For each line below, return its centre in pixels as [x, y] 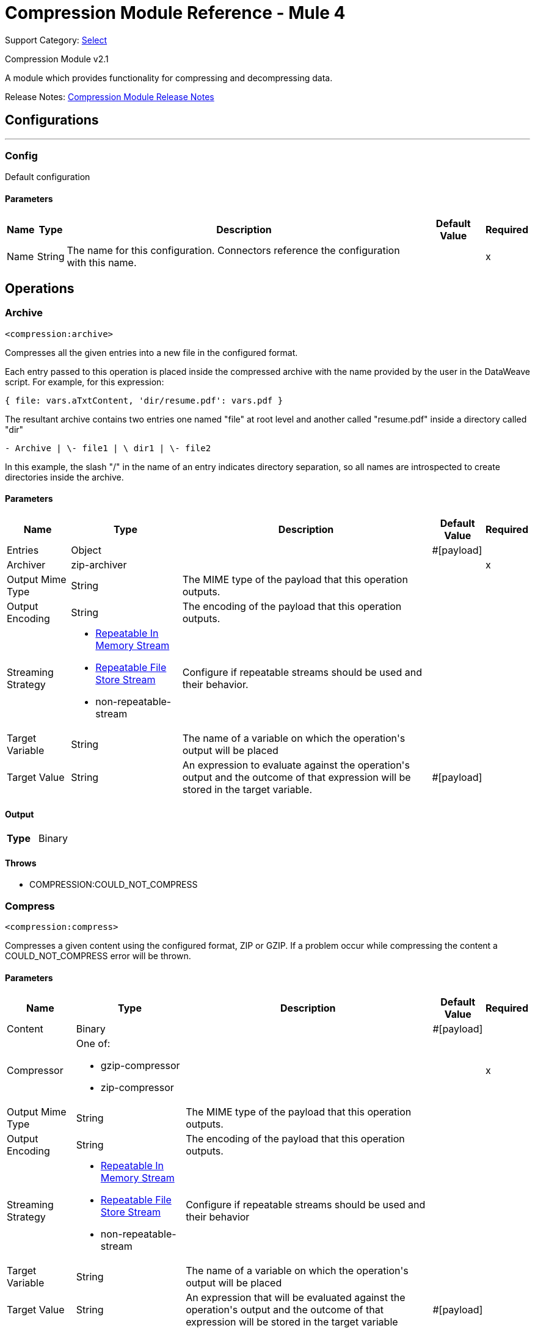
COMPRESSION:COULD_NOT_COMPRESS [114, 885]
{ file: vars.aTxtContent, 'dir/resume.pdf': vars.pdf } [144, 400]
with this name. [102, 262]
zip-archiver [99, 565]
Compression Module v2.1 [57, 59]
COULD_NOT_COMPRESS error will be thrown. [98, 956]
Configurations [52, 120]
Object [86, 550]
